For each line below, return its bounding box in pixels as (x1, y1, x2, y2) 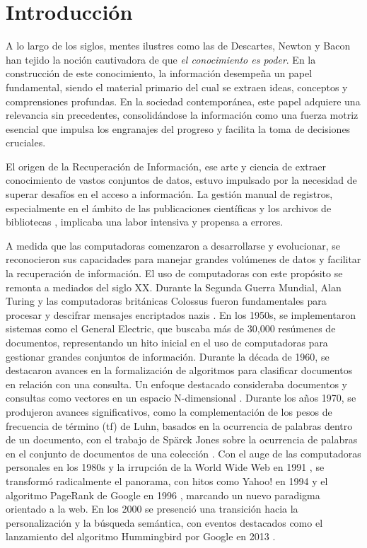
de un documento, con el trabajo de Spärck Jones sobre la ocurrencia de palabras (6, 432, 358, 447)
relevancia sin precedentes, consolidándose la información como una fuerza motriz (6, 107, 359, 122)
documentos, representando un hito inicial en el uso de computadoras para (6, 335, 328, 349)
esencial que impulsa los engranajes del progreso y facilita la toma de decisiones (6, 121, 351, 136)
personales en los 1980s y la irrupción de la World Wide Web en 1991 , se (6, 460, 325, 474)
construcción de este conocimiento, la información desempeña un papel (6, 66, 313, 81)
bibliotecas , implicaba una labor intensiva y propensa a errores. (6, 214, 284, 229)
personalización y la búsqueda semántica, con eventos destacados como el (6, 515, 323, 530)
